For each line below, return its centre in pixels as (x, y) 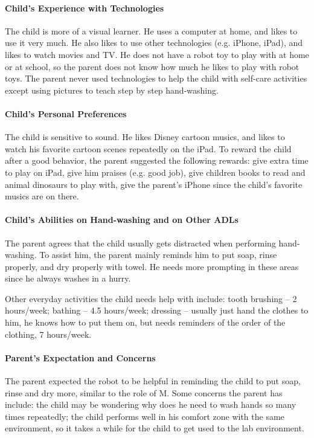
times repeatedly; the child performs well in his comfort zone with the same (145, 416)
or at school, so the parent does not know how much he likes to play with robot (152, 66)
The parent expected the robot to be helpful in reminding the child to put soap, (153, 381)
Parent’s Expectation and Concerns (80, 357)
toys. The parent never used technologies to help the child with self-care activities (156, 78)
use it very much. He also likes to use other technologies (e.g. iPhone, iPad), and (154, 43)
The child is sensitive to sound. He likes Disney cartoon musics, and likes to (145, 137)
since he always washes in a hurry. (68, 278)
